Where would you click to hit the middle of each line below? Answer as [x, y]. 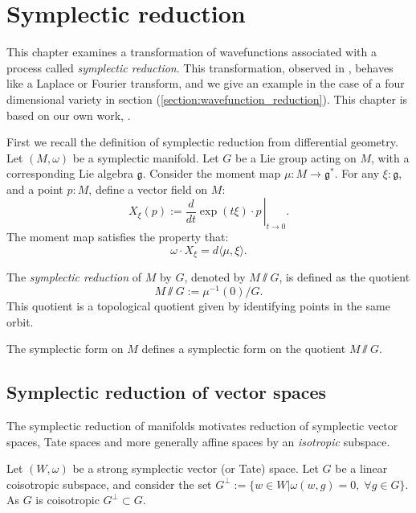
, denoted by [215, 277]
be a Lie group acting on [296, 157]
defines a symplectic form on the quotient [244, 349]
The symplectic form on [65, 349]
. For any [357, 173]
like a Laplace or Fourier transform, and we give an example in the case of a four [206, 83]
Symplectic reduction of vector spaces [167, 392]
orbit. [20, 321]
